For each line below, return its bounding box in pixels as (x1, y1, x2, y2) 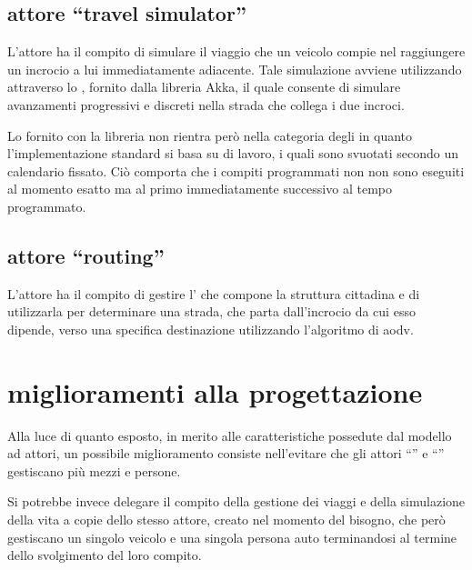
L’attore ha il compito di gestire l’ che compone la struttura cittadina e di (7, 284, 420, 303)
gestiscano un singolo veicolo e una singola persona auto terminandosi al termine (7, 527, 457, 546)
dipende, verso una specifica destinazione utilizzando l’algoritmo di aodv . (7, 319, 414, 338)
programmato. (7, 196, 86, 215)
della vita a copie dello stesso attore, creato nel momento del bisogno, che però (7, 510, 446, 529)
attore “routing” (7, 241, 165, 269)
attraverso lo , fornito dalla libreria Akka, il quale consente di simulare (7, 77, 401, 96)
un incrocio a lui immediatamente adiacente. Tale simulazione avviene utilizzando (7, 59, 462, 78)
